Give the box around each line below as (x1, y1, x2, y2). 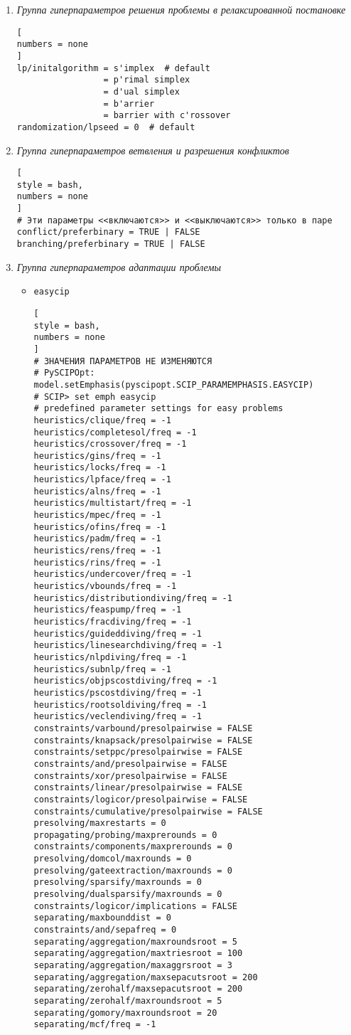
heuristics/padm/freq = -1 (33, 534, 161, 544)
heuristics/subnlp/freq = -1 (33, 664, 171, 674)
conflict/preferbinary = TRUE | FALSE (16, 227, 200, 238)
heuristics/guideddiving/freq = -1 (33, 628, 202, 639)
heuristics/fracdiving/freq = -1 (33, 617, 192, 627)
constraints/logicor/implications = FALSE (33, 901, 237, 911)
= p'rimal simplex (103, 75, 190, 85)
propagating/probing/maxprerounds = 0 (33, 829, 217, 840)
